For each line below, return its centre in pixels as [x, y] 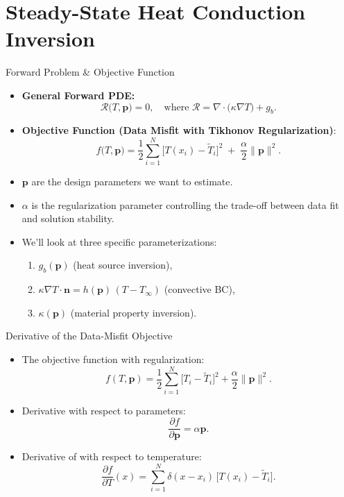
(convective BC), [199, 289]
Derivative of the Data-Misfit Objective [89, 336]
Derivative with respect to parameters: [104, 410]
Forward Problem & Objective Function [90, 72]
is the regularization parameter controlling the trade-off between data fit [185, 204]
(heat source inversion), [123, 265]
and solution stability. [68, 218]
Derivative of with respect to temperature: [112, 456]
